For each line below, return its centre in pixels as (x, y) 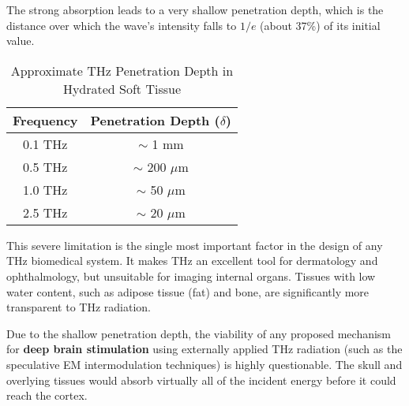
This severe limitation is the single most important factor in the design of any (195, 245)
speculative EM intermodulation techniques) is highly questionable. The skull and (204, 364)
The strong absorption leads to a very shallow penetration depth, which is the (195, 9)
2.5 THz (45, 212)
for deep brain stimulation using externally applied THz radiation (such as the (204, 349)
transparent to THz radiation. (79, 307)
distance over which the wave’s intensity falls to (122, 25)
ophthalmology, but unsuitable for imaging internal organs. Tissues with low (191, 276)
